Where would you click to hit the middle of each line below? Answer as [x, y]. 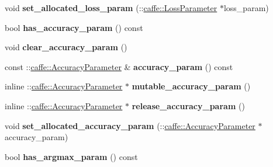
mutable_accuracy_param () [191, 86]
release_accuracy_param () [188, 105]
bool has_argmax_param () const [71, 156]
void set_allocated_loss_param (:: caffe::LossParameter [111, 8]
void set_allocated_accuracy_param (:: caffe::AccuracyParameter [130, 125]
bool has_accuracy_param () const [74, 27]
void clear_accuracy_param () [66, 47]
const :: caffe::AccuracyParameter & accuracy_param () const [119, 66]
